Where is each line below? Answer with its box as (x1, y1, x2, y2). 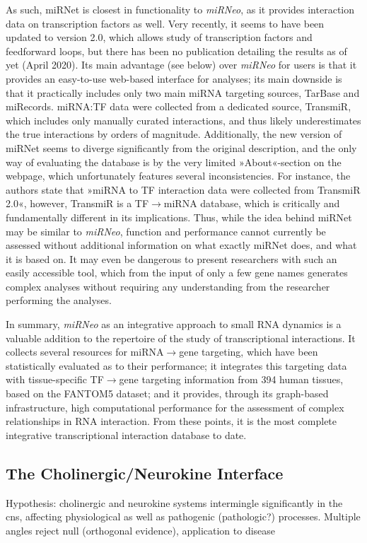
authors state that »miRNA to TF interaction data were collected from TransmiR (6, 182, 361, 197)
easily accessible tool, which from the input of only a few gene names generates (6, 265, 348, 280)
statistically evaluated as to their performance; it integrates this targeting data (6, 358, 347, 373)
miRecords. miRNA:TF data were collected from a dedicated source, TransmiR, (6, 99, 351, 114)
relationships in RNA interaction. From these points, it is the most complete (6, 414, 337, 428)
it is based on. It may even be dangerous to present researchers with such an (6, 251, 337, 266)
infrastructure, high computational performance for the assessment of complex (6, 399, 344, 414)
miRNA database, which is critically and (163, 196, 340, 211)
